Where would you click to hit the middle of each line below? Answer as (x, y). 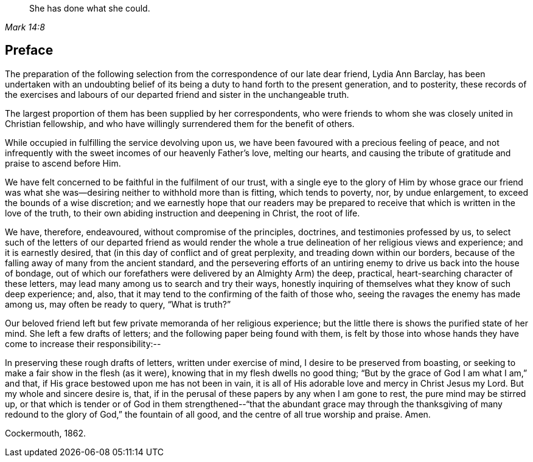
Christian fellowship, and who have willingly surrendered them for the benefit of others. (180, 123)
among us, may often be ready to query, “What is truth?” (118, 304)
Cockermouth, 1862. (46, 433)
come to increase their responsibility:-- (83, 343)
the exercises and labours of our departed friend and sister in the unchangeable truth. (177, 94)
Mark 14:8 (25, 27)
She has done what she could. (90, 8)
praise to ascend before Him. (63, 163)
